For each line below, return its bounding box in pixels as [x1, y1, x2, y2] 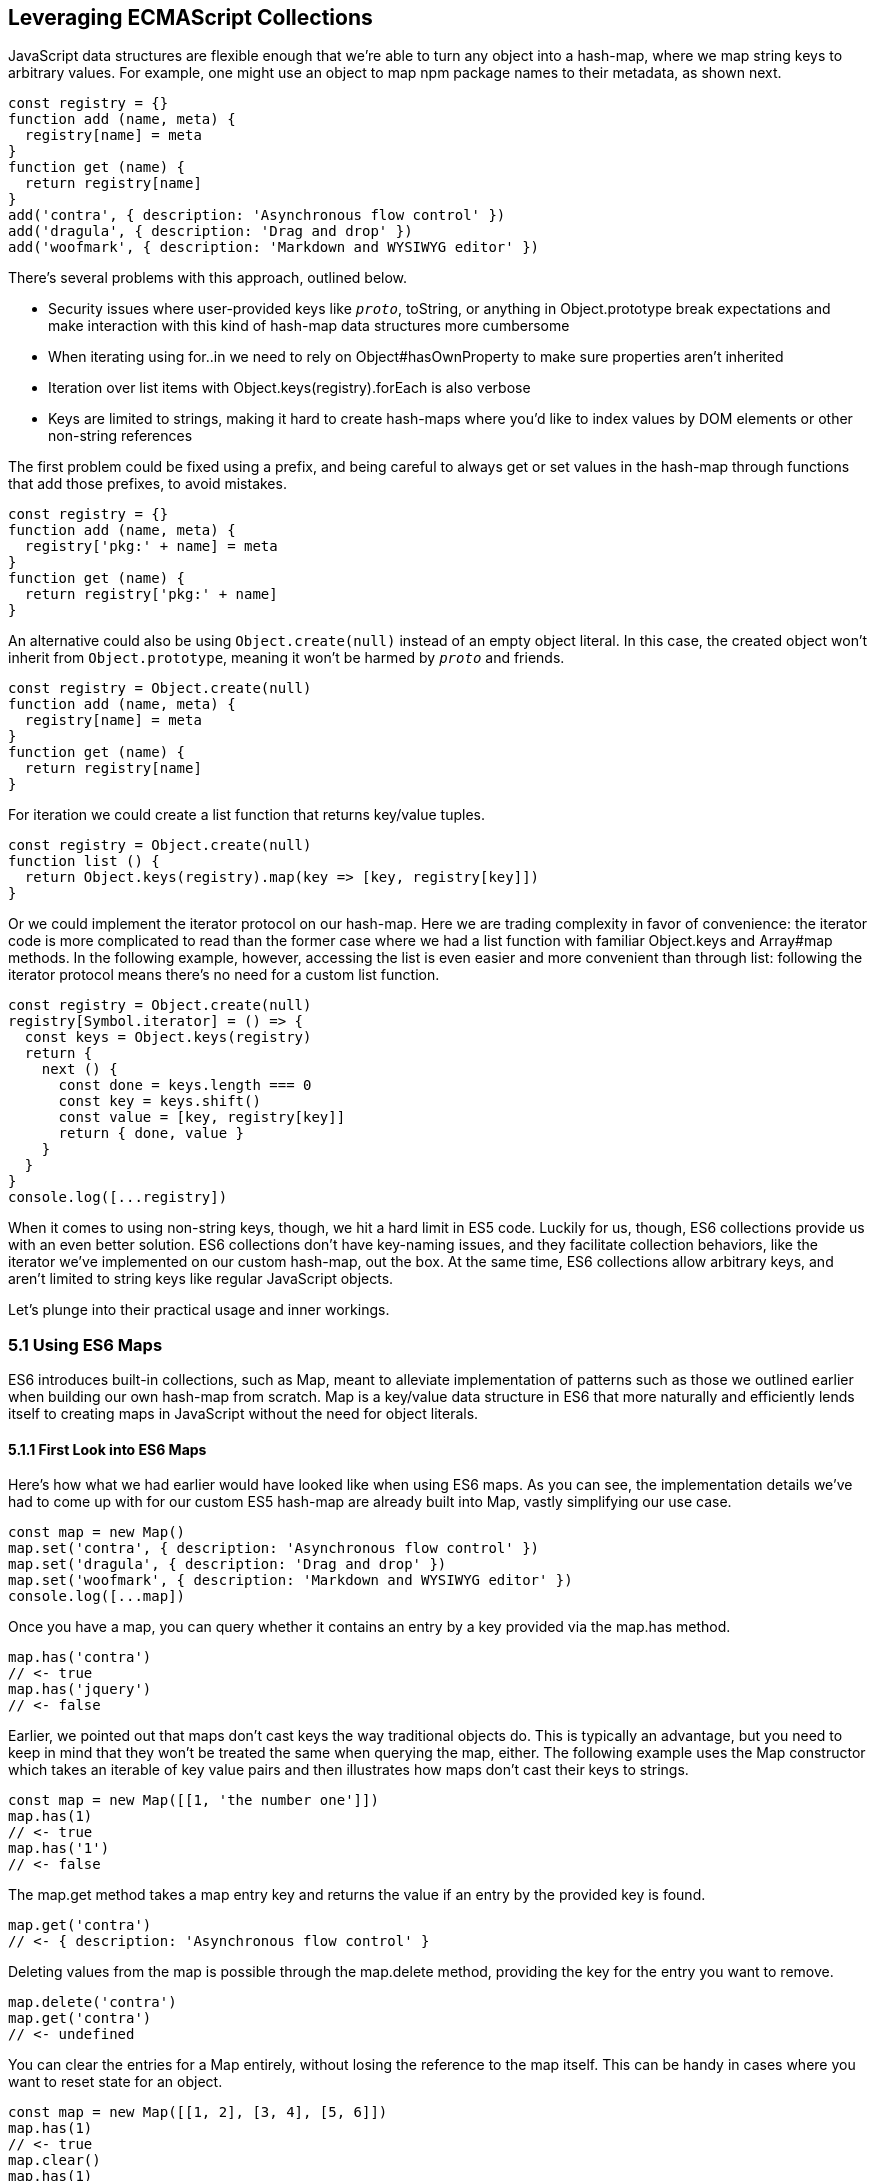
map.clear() [8, 2152, 101, 2169]
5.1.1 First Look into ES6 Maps [8, 1440, 207, 1458]
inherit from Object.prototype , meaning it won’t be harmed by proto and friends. [8, 649, 565, 667]
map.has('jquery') [8, 1681, 152, 1698]
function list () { [8, 853, 160, 870]
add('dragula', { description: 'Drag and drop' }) [8, 223, 413, 240]
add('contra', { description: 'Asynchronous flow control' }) [8, 207, 506, 224]
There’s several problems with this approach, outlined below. [8, 269, 408, 287]
